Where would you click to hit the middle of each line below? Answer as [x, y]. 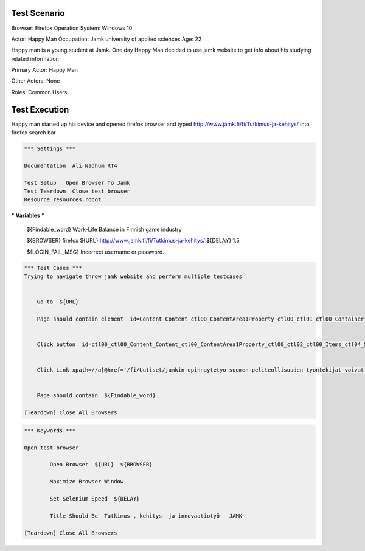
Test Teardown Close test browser [77, 191]
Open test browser [51, 448]
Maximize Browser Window [87, 482]
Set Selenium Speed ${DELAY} [95, 498]
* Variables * [28, 215]
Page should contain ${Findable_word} [96, 396]
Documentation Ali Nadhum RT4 [71, 165]
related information [35, 58]
